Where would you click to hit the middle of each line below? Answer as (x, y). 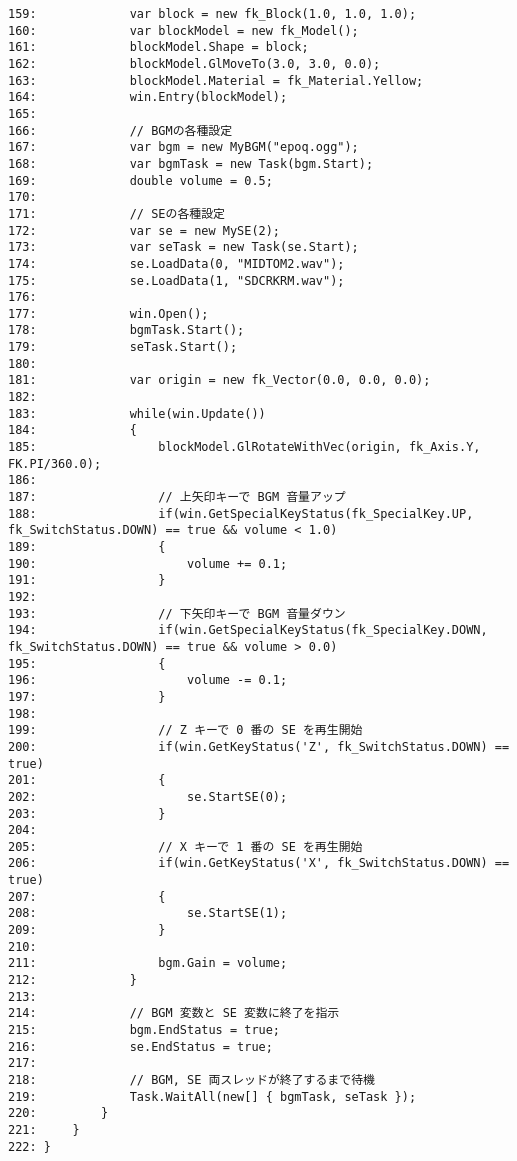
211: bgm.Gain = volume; (148, 963)
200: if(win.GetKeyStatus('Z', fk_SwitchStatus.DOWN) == (259, 746)
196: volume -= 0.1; (148, 680)
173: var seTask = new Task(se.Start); (183, 247)
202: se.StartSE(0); (148, 796)
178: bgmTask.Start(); (126, 330)
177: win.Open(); (108, 313)
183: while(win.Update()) (137, 413)
